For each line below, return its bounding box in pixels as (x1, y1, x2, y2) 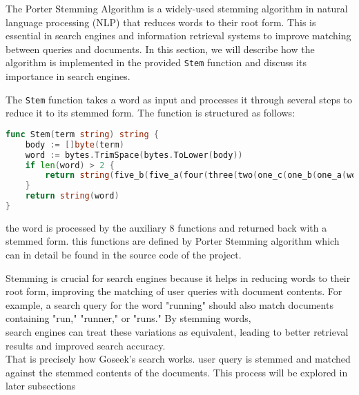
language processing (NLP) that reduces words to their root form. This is (6, 14, 316, 29)
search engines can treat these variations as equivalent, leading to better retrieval (6, 325, 349, 339)
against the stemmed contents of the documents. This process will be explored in (6, 365, 348, 379)
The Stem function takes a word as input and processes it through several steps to (6, 92, 352, 106)
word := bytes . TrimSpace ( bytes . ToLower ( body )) (25, 150, 243, 160)
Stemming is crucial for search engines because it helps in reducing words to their (6, 270, 351, 285)
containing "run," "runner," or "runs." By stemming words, (6, 311, 251, 325)
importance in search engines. (6, 69, 130, 83)
